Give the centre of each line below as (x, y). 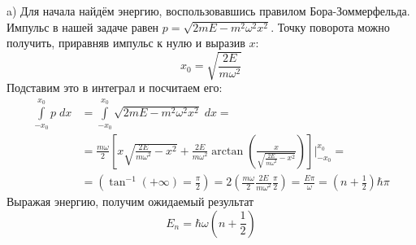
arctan (227, 151)
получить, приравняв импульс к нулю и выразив (126, 43)
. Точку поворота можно (330, 26)
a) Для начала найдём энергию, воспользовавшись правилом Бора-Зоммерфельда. (208, 11)
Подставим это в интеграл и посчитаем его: (115, 87)
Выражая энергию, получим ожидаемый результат (130, 201)
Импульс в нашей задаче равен (83, 26)
